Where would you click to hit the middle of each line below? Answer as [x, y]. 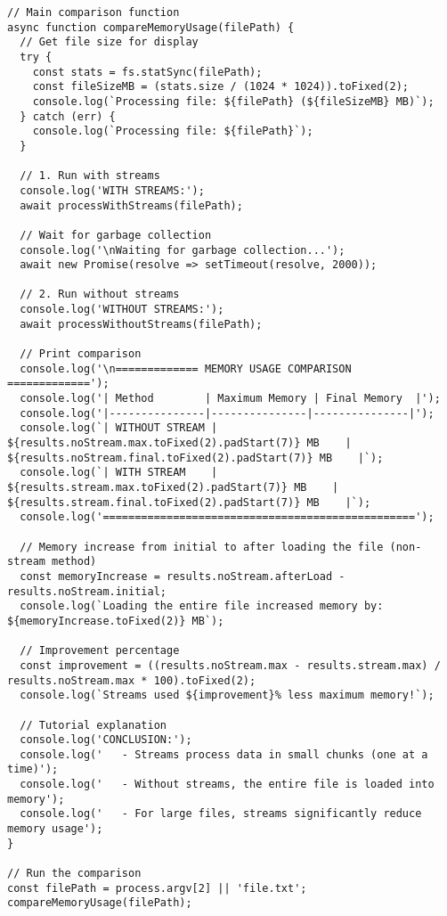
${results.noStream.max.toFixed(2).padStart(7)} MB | [179, 443]
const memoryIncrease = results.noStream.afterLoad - [183, 576]
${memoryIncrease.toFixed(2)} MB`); [116, 621]
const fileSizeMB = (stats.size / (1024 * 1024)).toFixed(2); [221, 87]
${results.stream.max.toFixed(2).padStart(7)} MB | [173, 487]
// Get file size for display [109, 42]
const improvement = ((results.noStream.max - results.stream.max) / [230, 665]
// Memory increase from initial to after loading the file [202, 547]
